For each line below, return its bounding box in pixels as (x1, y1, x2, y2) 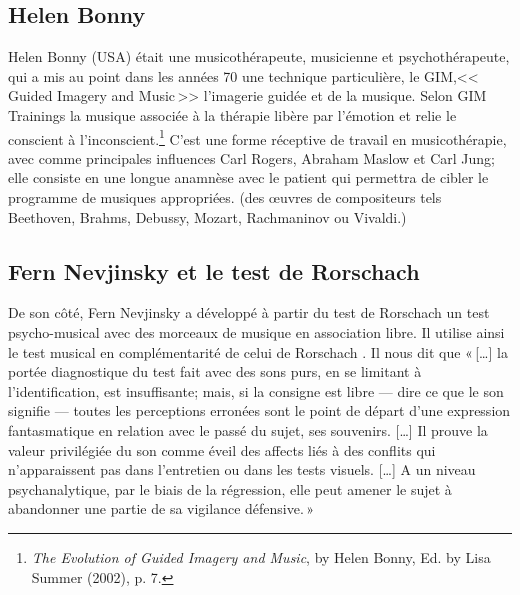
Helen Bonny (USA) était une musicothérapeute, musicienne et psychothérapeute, (8, 46, 510, 67)
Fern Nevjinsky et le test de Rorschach (8, 255, 420, 286)
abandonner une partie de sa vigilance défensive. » (8, 498, 314, 519)
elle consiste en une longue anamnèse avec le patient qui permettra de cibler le (8, 167, 489, 188)
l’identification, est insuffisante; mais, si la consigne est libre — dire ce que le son (8, 380, 504, 401)
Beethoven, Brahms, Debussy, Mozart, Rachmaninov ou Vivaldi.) (8, 206, 407, 227)
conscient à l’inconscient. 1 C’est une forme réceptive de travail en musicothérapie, (8, 125, 507, 149)
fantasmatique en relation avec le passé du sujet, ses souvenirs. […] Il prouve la (8, 419, 488, 440)
